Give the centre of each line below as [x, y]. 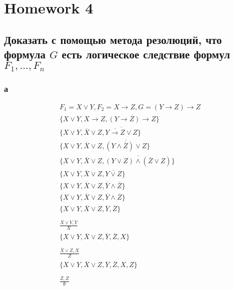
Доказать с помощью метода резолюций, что [113, 39]
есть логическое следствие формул [146, 54]
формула [25, 54]
